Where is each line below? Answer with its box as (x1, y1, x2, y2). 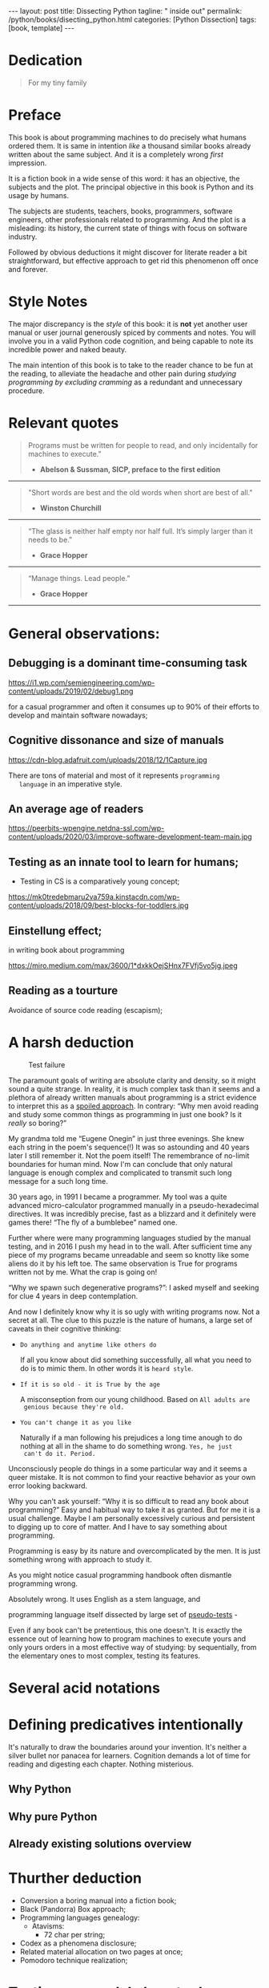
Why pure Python (8, 1810, 98, 1823)
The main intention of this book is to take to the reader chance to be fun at (8, 360, 254, 370)
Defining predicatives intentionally (8, 1716, 244, 1734)
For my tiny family (27, 78, 87, 87)
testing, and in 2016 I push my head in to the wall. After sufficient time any (8, 1242, 252, 1251)
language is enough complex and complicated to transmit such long (8, 1168, 232, 1177)
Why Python (8, 1783, 72, 1796)
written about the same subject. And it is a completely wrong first (8, 149, 224, 159)
